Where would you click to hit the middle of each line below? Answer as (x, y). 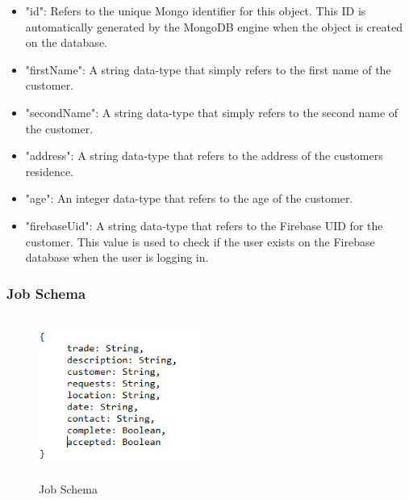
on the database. (66, 42)
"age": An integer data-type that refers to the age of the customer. (189, 198)
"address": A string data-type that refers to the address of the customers (204, 155)
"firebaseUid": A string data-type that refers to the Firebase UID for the (204, 225)
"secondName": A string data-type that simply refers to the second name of (212, 112)
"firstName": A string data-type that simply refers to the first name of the (208, 69)
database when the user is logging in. (117, 257)
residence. (50, 171)
